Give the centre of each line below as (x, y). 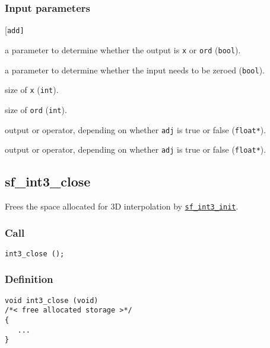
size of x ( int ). (32, 90)
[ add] (15, 30)
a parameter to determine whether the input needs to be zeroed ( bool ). (135, 70)
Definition (29, 279)
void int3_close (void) (52, 300)
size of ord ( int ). (36, 109)
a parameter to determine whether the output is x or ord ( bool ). (123, 49)
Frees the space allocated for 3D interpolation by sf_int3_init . (122, 206)
